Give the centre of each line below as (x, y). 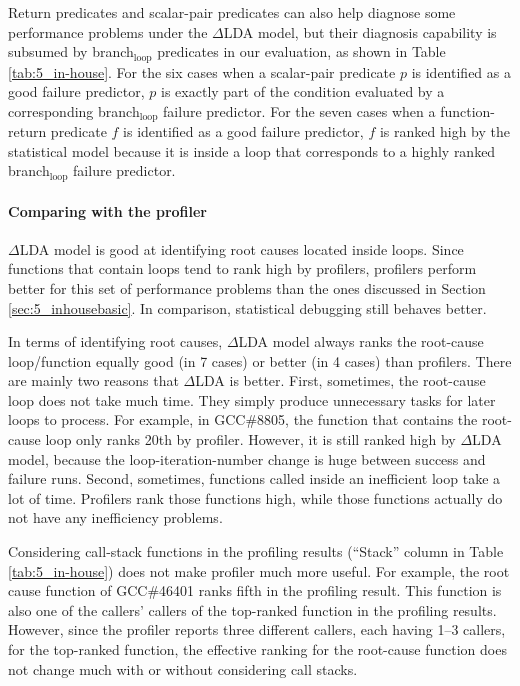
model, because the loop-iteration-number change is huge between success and (247, 458)
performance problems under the (108, 31)
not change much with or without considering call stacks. (183, 668)
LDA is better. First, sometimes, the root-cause (340, 380)
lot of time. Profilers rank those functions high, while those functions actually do (255, 497)
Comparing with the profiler (107, 210)
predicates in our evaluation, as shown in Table (301, 51)
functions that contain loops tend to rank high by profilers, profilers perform (242, 268)
